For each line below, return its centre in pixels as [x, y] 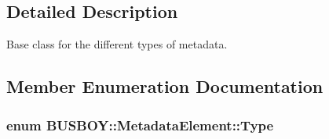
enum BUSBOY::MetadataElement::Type [140, 125]
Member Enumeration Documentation [165, 86]
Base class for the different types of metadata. [117, 44]
